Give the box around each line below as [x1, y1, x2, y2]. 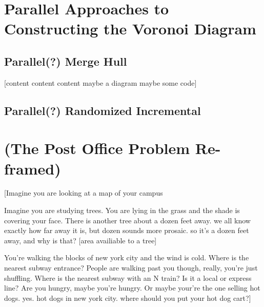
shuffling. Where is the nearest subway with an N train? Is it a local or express [4, 272, 252, 283]
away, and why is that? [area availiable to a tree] [4, 235, 157, 245]
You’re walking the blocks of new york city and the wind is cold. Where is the [4, 252, 249, 263]
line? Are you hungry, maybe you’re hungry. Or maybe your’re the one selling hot [4, 282, 260, 293]
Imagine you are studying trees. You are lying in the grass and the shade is [4, 205, 240, 216]
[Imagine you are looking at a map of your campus [4, 187, 163, 198]
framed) [4, 158, 61, 179]
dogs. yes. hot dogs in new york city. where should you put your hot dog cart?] [4, 292, 251, 303]
